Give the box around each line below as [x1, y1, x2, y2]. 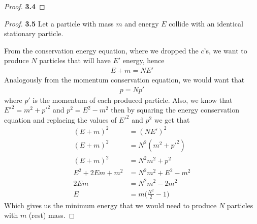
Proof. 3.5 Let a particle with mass [4, 18, 114, 29]
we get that [154, 114, 190, 125]
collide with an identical [169, 18, 243, 29]
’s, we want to [204, 45, 247, 55]
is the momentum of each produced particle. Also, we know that [33, 94, 233, 105]
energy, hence [122, 55, 165, 66]
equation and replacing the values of [4, 114, 117, 125]
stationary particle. [4, 28, 63, 39]
